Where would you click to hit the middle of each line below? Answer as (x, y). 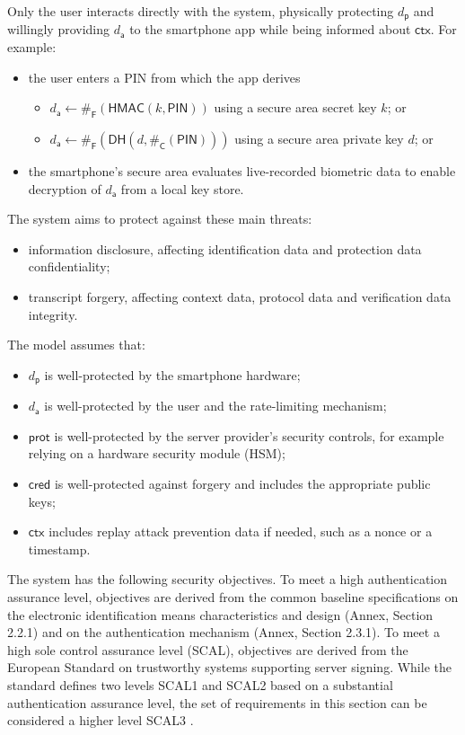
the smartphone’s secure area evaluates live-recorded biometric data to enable (242, 171)
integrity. (53, 314)
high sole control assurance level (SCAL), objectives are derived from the (208, 649)
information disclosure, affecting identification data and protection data (225, 248)
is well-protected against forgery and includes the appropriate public (242, 484)
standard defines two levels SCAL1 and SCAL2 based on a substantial (200, 684)
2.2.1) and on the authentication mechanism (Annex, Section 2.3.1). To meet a (224, 632)
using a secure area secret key (295, 107)
